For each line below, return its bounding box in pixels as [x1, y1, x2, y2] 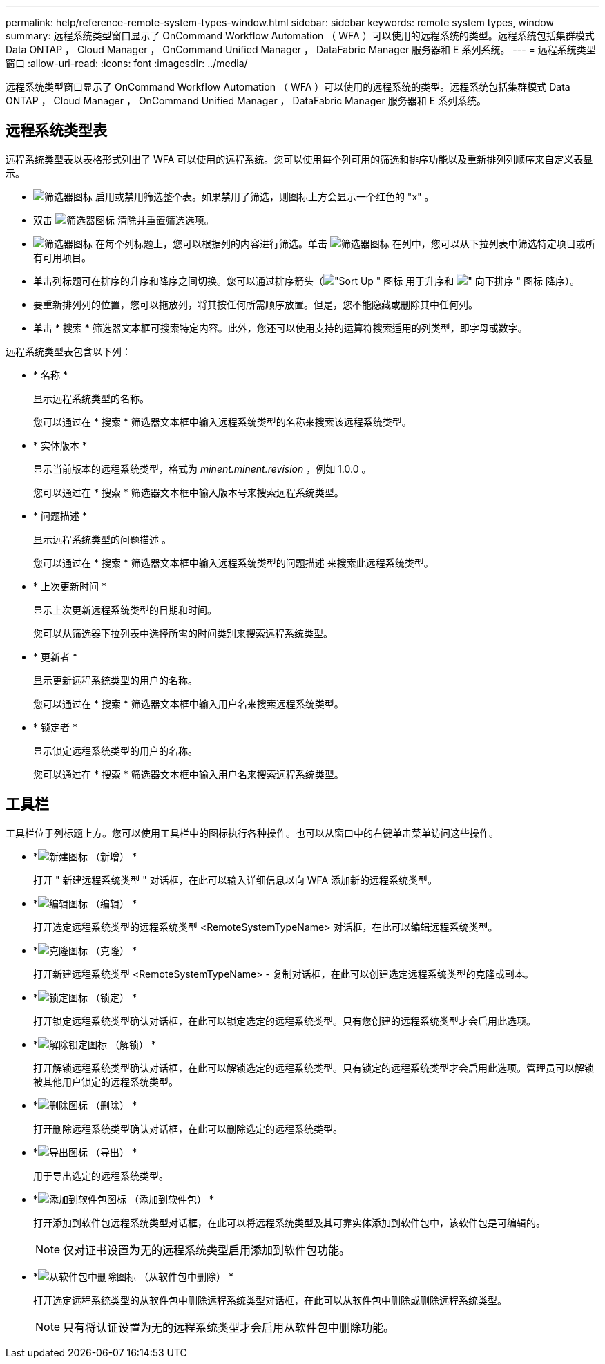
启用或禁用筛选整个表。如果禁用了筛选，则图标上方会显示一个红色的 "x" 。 [95, 190, 434, 202]
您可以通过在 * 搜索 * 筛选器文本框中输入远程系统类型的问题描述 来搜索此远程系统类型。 [33, 556, 434, 569]
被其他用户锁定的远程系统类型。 [33, 1075, 178, 1088]
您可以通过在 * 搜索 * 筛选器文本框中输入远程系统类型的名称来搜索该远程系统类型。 [33, 415, 412, 428]
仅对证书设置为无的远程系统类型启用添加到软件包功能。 [63, 1242, 351, 1257]
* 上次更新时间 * [33, 580, 106, 592]
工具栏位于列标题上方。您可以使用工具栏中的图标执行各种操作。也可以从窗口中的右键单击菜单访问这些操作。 [6, 826, 499, 839]
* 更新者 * [33, 650, 77, 663]
